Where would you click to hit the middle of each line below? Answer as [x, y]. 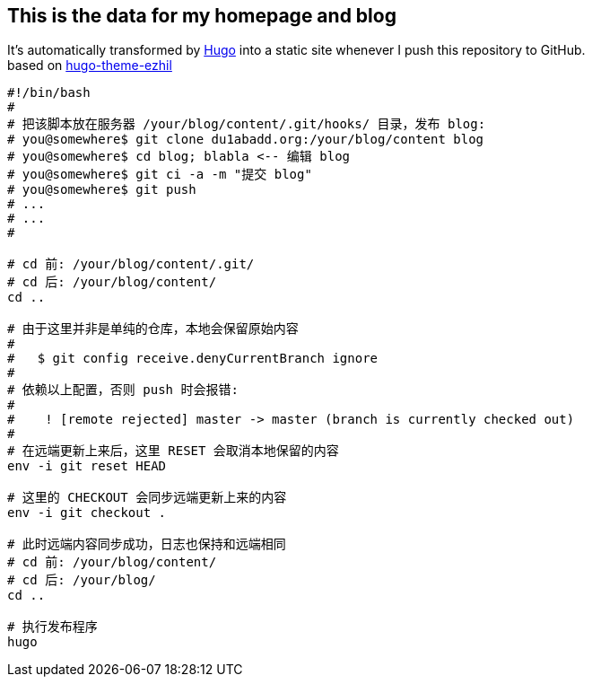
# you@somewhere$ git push [102, 190]
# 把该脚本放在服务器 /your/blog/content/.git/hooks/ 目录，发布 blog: [247, 124]
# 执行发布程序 [52, 627]
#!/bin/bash [49, 93]
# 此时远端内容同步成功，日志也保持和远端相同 [147, 544]
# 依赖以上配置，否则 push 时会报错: [123, 390]
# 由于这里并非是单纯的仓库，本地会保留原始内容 [153, 329]
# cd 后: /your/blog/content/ [112, 282]
